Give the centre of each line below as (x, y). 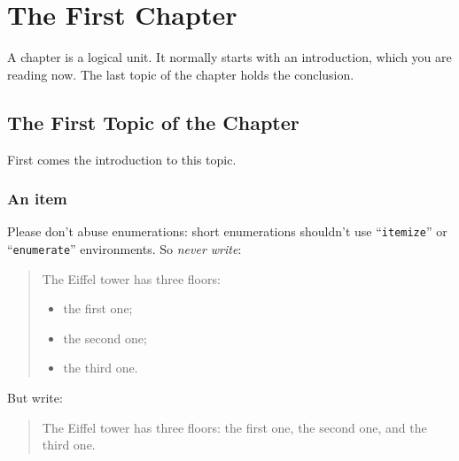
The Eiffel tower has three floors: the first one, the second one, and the (234, 427)
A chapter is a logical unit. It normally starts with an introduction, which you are (229, 57)
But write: (35, 398)
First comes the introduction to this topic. (122, 159)
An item (37, 199)
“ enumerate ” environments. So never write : (124, 248)
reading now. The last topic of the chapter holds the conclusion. (181, 74)
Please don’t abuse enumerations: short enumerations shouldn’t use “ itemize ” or (227, 231)
